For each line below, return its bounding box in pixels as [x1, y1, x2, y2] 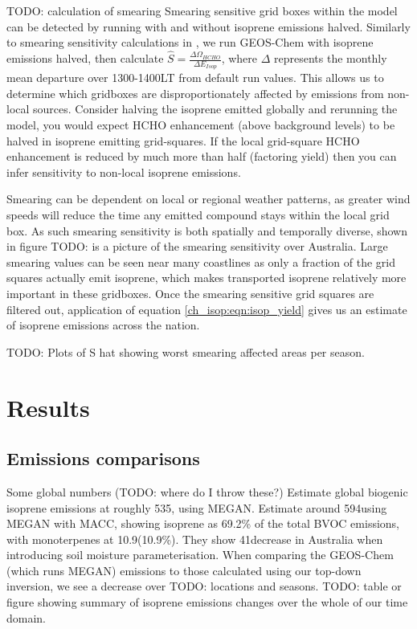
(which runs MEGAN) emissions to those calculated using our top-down [6, 562, 362, 578]
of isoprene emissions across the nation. [6, 317, 200, 333]
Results [6, 390, 90, 423]
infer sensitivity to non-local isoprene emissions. [6, 163, 241, 180]
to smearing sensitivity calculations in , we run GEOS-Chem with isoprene [6, 34, 374, 51]
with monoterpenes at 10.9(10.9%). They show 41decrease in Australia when [6, 530, 383, 547]
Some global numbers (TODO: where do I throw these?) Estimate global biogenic [6, 483, 408, 500]
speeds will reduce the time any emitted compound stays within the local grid [6, 206, 390, 223]
